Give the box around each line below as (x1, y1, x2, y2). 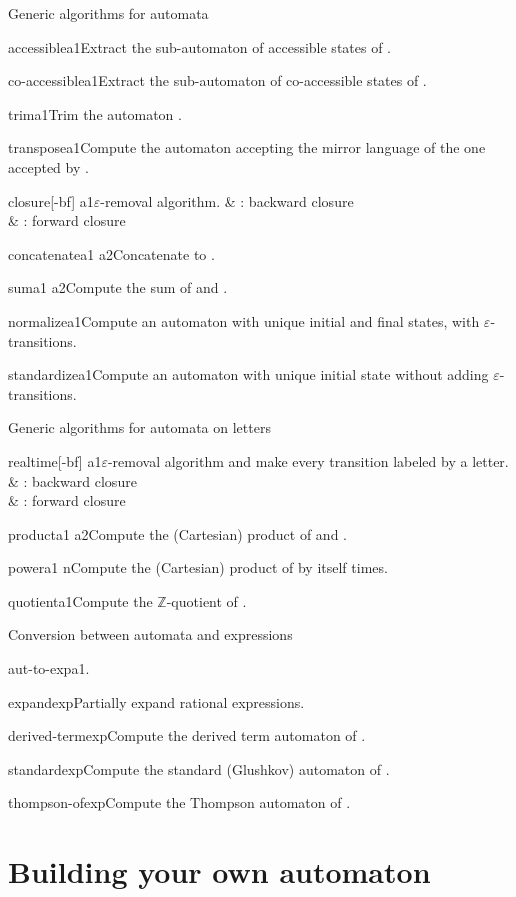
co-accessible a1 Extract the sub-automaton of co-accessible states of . (8, 70, 427, 91)
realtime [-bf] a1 (8, 450, 102, 471)
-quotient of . (166, 590, 247, 611)
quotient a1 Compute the (8, 590, 153, 611)
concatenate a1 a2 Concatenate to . (8, 243, 215, 264)
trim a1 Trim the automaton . (8, 103, 182, 124)
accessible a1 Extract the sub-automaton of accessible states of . (8, 36, 392, 57)
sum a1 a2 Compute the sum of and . (8, 277, 228, 298)
